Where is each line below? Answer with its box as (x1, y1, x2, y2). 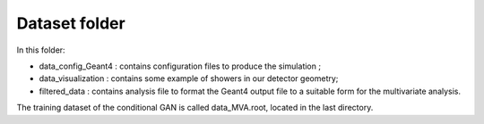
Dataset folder (16, 13, 125, 33)
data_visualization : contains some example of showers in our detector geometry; (39, 73, 339, 84)
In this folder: (16, 45, 66, 55)
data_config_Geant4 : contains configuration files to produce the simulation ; (39, 61, 322, 71)
